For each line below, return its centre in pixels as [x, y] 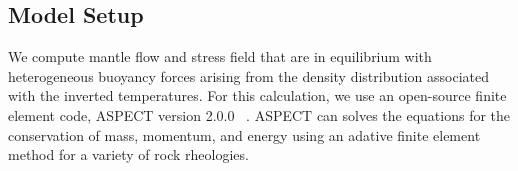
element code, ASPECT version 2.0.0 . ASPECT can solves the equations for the [259, 114]
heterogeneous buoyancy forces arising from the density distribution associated [249, 75]
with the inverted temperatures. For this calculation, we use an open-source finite [257, 95]
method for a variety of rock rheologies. [128, 154]
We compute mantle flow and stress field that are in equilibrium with [220, 56]
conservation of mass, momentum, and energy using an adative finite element [244, 134]
